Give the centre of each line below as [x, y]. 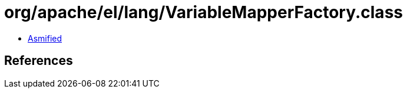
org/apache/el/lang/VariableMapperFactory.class [203, 12]
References [39, 61]
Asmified [45, 38]
